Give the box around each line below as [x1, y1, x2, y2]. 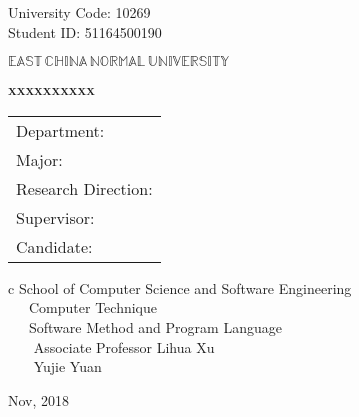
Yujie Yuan [33, 356, 102, 377]
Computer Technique [28, 297, 157, 318]
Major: [16, 147, 63, 171]
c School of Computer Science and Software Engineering [8, 277, 352, 298]
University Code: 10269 [8, 2, 151, 22]
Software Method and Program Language [28, 316, 282, 337]
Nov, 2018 [8, 389, 70, 410]
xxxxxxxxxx [8, 79, 95, 100]
